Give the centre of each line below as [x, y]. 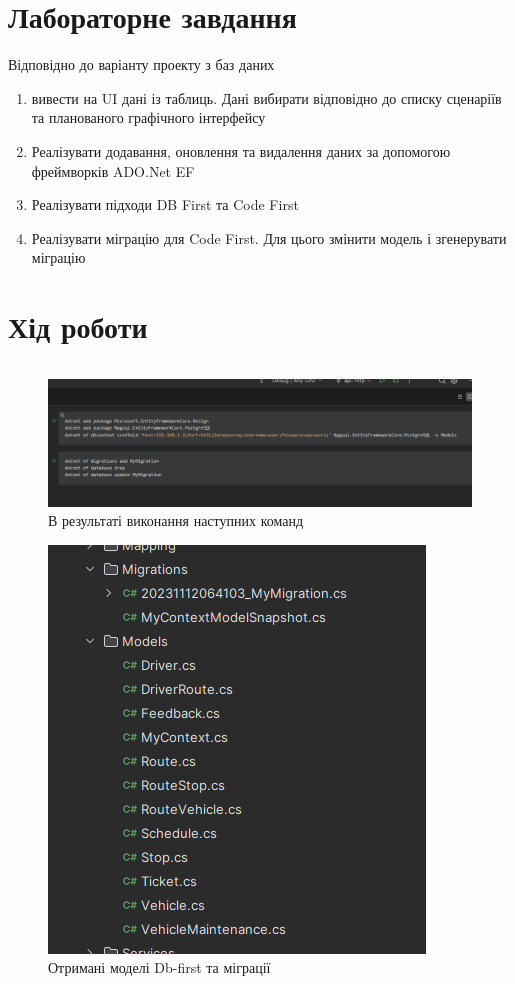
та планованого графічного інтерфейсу [148, 117]
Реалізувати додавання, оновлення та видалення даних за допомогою [241, 150]
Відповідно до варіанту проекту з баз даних [141, 64]
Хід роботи [78, 326]
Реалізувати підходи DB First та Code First [165, 204]
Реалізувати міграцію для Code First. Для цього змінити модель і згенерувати [269, 237]
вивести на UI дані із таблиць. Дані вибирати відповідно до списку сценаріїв [266, 97]
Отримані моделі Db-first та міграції [159, 967]
